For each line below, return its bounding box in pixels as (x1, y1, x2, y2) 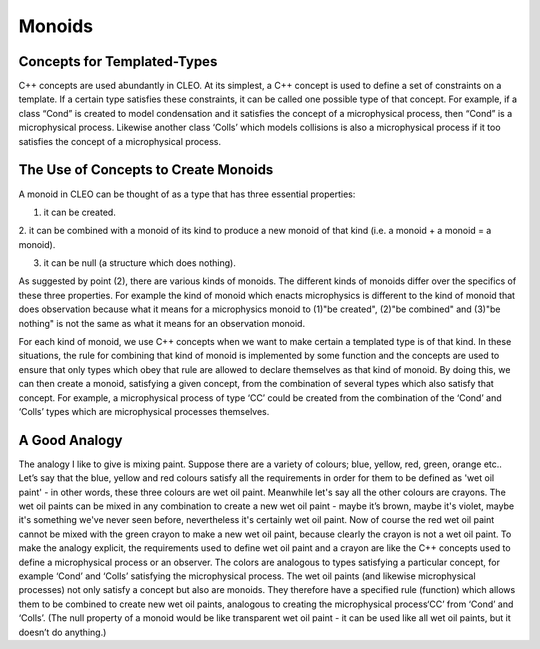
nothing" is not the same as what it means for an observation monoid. (18, 317, 305, 329)
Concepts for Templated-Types (18, 53, 218, 70)
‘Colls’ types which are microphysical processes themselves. (18, 406, 270, 417)
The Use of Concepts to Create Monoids (18, 161, 274, 179)
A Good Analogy (18, 431, 123, 449)
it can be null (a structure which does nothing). (43, 257, 237, 269)
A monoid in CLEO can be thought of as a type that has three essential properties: (18, 188, 356, 200)
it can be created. (43, 206, 117, 218)
